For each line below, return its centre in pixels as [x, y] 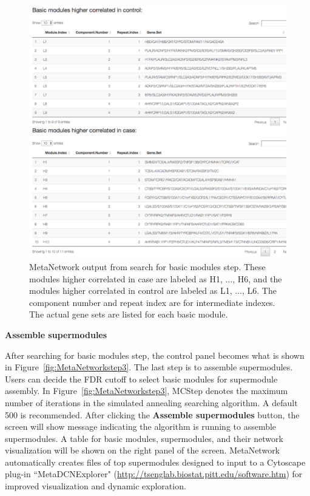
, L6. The [259, 290]
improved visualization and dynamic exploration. [96, 486]
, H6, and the [257, 278]
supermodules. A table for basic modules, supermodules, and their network [144, 438]
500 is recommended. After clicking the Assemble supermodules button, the [152, 414]
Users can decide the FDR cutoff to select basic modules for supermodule [141, 379]
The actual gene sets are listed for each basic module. [129, 314]
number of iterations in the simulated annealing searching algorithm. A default [151, 402]
